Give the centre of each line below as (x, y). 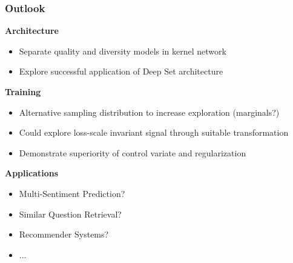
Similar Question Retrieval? (70, 214)
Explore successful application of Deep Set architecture (121, 71)
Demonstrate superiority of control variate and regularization (133, 152)
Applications (32, 173)
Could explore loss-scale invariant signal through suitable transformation (154, 132)
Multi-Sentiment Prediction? (72, 193)
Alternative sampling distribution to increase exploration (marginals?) (149, 112)
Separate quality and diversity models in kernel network (123, 51)
